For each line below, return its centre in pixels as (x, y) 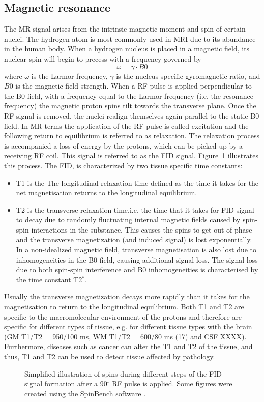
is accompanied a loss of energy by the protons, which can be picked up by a (123, 145)
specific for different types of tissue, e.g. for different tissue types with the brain (128, 326)
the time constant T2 (49, 279)
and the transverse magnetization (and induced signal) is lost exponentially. (134, 239)
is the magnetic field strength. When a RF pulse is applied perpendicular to (134, 86)
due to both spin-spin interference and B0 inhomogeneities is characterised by (137, 269)
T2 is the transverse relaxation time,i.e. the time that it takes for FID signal (135, 209)
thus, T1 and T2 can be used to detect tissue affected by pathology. (110, 356)
